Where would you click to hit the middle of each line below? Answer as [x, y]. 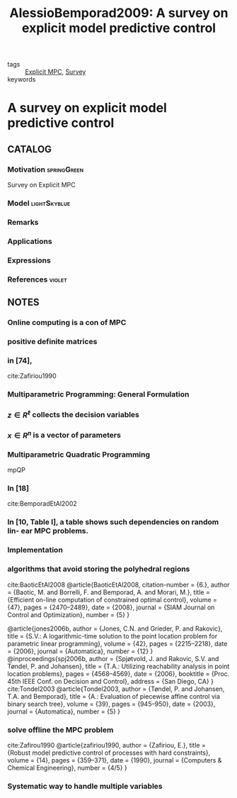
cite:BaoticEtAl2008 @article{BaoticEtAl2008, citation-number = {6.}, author [118, 584]
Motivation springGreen [45, 170]
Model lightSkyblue [39, 203]
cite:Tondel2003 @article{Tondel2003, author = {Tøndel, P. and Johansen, [116, 689]
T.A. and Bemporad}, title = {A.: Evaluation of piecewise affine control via [114, 696]
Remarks [23, 222]
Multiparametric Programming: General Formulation [98, 394]
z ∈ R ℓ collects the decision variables [74, 414]
